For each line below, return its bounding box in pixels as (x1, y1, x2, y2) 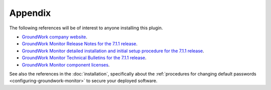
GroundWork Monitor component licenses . (22, 62, 110, 68)
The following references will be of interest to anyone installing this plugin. (9, 25, 163, 31)
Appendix (9, 7, 51, 18)
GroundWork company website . (22, 34, 88, 40)
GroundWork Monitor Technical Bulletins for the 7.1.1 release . (22, 55, 147, 61)
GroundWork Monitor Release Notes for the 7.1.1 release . (22, 41, 138, 47)
